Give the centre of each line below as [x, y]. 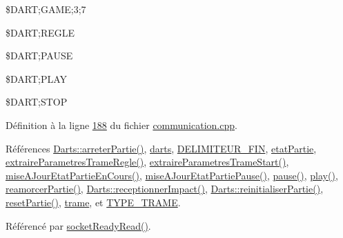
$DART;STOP [37, 102]
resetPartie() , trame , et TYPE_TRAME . [93, 202]
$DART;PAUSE [39, 56]
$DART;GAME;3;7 [46, 9]
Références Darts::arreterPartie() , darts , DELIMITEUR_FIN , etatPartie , [161, 148]
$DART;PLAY [37, 78]
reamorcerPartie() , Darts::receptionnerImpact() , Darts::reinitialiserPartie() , [165, 189]
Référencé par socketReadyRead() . [78, 225]
